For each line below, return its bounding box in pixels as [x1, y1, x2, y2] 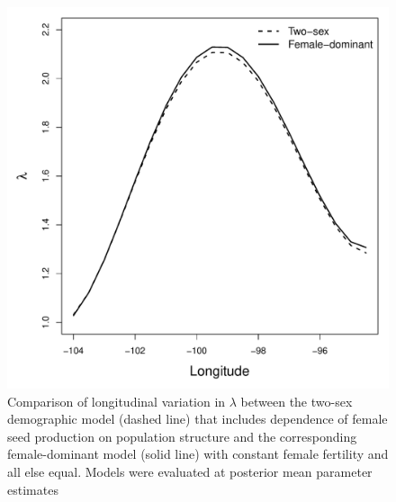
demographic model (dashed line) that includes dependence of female [7, 409, 388, 428]
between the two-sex [240, 391, 353, 410]
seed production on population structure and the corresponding [7, 426, 357, 445]
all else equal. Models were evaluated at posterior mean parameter [7, 462, 373, 480]
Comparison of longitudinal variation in [7, 391, 226, 410]
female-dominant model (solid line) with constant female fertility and [7, 444, 389, 463]
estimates [7, 480, 58, 498]
